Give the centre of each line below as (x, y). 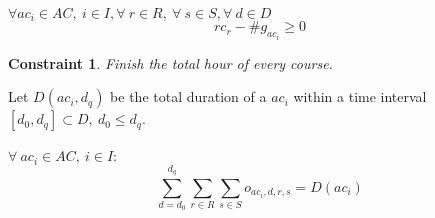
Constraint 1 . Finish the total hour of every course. (170, 62)
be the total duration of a (188, 96)
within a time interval (360, 96)
